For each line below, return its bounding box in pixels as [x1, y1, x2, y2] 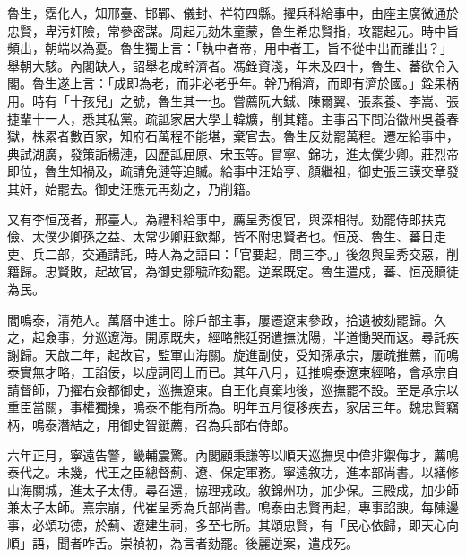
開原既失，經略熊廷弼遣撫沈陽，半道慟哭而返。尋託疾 [144, 327, 459, 346]
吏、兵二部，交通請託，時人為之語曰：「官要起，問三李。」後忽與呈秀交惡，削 [7, 244, 459, 263]
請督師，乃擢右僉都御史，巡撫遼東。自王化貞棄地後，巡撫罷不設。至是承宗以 [7, 379, 459, 398]
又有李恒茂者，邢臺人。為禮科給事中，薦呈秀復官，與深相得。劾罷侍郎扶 [7, 209, 434, 228]
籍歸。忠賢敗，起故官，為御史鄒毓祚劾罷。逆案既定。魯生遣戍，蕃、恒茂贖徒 [7, 262, 459, 281]
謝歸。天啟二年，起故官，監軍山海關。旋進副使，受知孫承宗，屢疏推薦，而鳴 [7, 344, 459, 363]
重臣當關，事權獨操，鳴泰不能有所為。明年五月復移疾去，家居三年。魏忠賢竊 [7, 397, 459, 416]
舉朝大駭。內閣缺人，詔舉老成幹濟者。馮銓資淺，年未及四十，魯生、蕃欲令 [7, 56, 446, 74]
